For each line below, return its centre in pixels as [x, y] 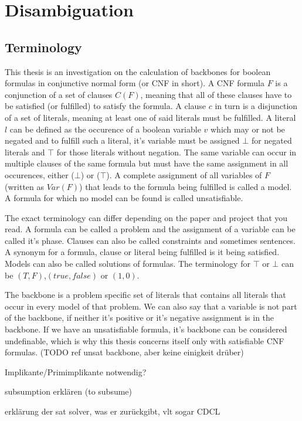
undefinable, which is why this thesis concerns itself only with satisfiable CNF [145, 340]
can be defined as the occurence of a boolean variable [105, 129]
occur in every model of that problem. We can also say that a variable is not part [151, 306]
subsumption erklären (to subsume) [69, 391]
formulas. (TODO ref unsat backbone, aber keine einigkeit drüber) [124, 352]
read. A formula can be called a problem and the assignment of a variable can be [150, 229]
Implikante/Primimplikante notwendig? [76, 371]
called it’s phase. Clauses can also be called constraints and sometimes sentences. [150, 240]
